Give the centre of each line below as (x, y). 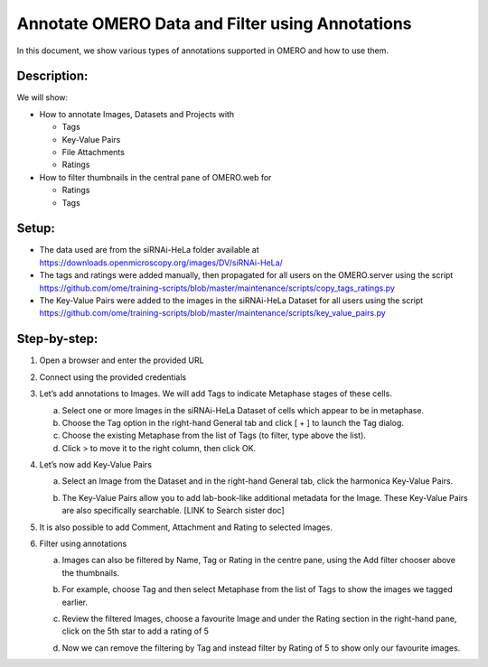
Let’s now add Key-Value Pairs (96, 465)
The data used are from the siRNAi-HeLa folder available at (149, 250)
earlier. (75, 602)
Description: (52, 76)
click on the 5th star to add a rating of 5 (136, 631)
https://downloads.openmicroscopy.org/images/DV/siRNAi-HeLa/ (161, 263)
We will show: (42, 97)
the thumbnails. (91, 572)
